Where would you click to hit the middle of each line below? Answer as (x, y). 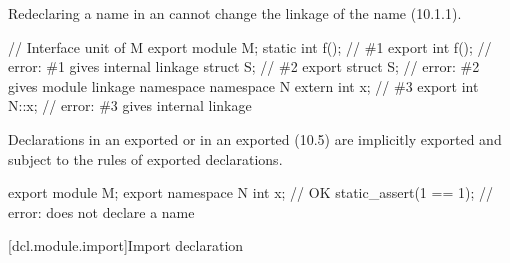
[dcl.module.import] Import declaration (126, 245)
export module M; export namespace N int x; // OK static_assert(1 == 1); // (250, 192)
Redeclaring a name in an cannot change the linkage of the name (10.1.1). (235, 13)
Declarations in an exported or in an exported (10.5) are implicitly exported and (255, 138)
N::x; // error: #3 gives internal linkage (130, 105)
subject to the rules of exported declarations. (145, 158)
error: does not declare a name (101, 211)
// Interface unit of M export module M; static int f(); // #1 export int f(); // (250, 46)
